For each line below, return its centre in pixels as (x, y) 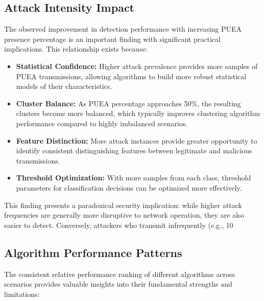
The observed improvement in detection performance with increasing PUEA (123, 29)
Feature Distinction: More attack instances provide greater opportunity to (137, 140)
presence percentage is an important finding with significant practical (112, 39)
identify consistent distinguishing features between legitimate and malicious (134, 151)
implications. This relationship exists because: (76, 49)
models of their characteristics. (64, 86)
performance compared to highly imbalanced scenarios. (102, 123)
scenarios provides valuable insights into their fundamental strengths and (118, 284)
